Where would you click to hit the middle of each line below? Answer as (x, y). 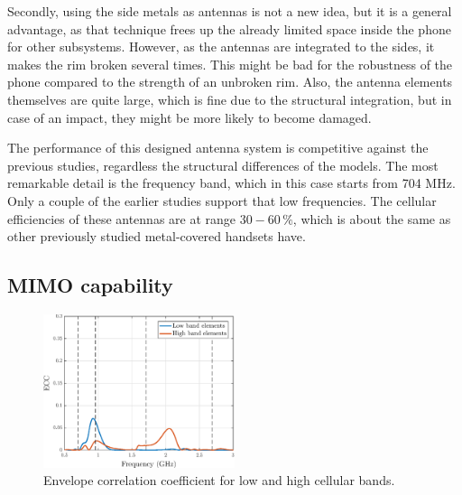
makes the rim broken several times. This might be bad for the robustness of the (230, 64)
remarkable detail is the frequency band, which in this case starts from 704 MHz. (231, 183)
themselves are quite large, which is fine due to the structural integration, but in (230, 99)
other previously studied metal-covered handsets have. (157, 236)
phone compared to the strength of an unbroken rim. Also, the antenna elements (230, 82)
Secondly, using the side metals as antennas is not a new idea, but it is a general (230, 11)
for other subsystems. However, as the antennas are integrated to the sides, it (221, 47)
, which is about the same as (372, 218)
